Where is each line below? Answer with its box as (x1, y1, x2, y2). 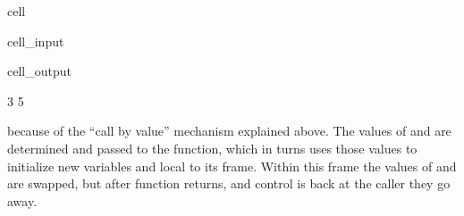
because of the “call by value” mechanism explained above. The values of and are (7, 121, 451, 140)
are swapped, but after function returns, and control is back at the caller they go (7, 174, 451, 193)
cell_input (7, 31, 64, 50)
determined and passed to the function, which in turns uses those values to (7, 138, 418, 157)
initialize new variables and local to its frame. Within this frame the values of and (7, 156, 457, 175)
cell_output (7, 62, 72, 80)
